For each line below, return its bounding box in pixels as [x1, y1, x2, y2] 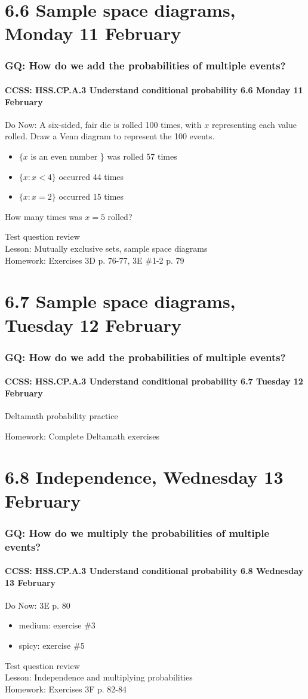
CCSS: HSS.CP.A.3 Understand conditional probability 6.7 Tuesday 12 [5, 375, 303, 387]
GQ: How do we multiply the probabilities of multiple [5, 525, 270, 540]
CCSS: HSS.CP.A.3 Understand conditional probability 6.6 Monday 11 [5, 84, 303, 96]
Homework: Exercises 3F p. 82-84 [5, 682, 127, 695]
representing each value [211, 118, 297, 130]
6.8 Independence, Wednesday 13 [5, 465, 284, 489]
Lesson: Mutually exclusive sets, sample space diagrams [5, 242, 208, 254]
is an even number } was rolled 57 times [30, 149, 177, 162]
